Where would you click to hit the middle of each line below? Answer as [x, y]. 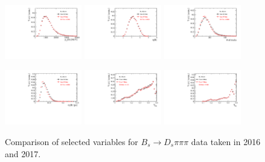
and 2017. [23, 153]
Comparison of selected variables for [72, 141]
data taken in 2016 [226, 141]
